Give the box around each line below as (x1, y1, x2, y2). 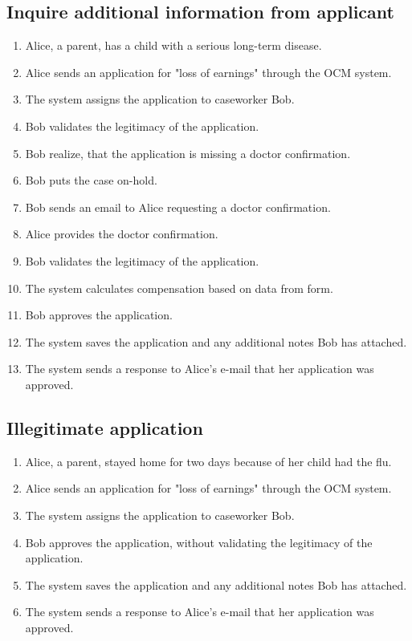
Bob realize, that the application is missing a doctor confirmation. (25, 144, 351, 161)
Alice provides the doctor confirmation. (25, 225, 218, 242)
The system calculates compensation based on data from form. (25, 279, 333, 296)
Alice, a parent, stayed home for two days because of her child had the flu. (25, 452, 392, 469)
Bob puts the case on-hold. (25, 172, 157, 189)
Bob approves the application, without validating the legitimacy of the (25, 533, 373, 550)
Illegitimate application (6, 415, 203, 440)
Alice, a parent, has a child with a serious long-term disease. (25, 37, 322, 54)
